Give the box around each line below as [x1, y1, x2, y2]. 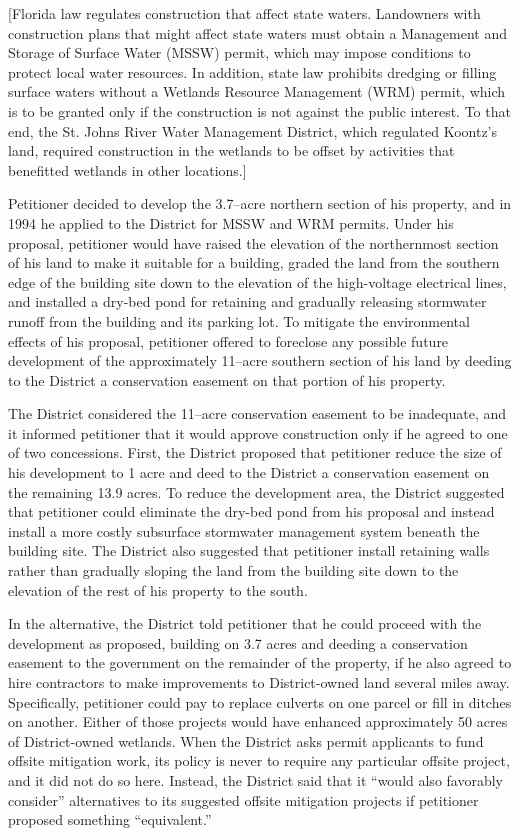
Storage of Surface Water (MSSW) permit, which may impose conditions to [8, 42, 471, 63]
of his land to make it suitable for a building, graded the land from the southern [8, 252, 500, 273]
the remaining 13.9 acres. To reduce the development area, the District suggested [8, 481, 505, 502]
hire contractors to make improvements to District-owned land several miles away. [8, 672, 510, 692]
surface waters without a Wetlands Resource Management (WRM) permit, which [8, 81, 506, 102]
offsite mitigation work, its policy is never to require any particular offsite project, [8, 750, 510, 771]
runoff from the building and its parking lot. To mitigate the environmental [8, 310, 470, 331]
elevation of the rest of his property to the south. [8, 579, 308, 600]
